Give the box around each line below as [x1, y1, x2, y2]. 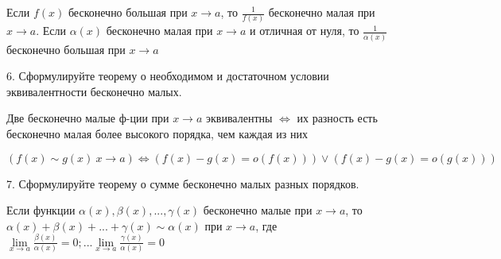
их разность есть [297, 110, 378, 126]
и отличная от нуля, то [249, 22, 359, 39]
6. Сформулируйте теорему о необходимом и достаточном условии [6, 68, 329, 84]
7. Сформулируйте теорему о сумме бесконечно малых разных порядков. [6, 175, 359, 191]
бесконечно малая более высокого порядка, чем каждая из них [6, 126, 308, 141]
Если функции [6, 202, 76, 218]
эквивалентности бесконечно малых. [6, 83, 182, 99]
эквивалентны [206, 110, 273, 126]
